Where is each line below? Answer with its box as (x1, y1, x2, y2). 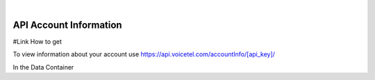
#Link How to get (12, 37, 62, 45)
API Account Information (12, 19, 122, 31)
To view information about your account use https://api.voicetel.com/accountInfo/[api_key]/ (12, 50, 276, 58)
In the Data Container (12, 63, 74, 71)
